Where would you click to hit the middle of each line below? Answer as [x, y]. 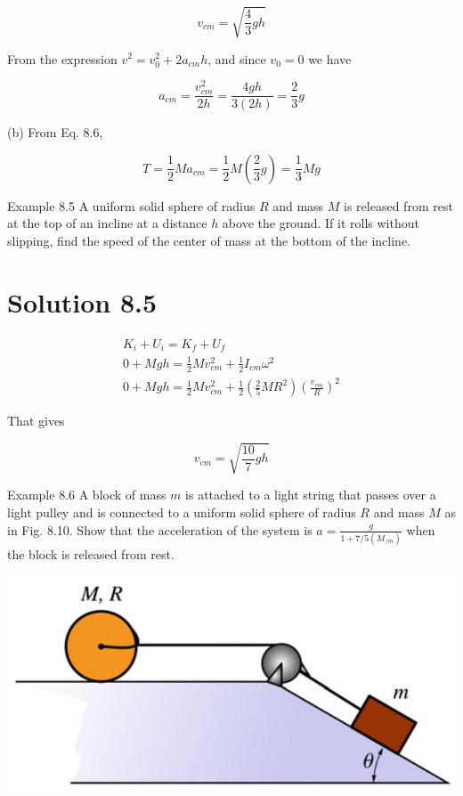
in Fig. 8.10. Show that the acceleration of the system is [160, 529]
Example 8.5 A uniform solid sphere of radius [131, 205]
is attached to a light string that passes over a [311, 495]
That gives [36, 421]
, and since [237, 58]
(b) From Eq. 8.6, [55, 132]
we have [330, 58]
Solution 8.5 [82, 301]
